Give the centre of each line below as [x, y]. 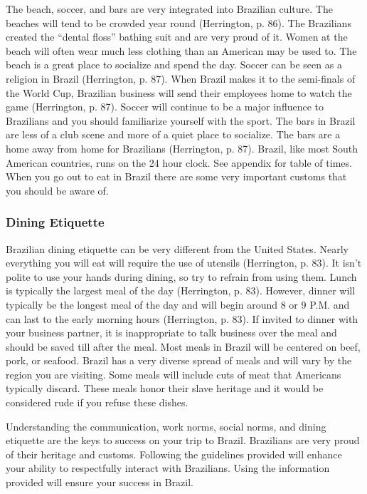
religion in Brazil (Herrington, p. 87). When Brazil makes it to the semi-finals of [181, 78]
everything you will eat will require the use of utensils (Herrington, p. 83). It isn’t [184, 263]
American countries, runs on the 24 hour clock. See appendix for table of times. [179, 162]
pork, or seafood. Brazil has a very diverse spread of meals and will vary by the [179, 360]
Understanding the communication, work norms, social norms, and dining [166, 426]
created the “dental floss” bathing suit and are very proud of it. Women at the [177, 37]
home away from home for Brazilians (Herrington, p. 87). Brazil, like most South [182, 148]
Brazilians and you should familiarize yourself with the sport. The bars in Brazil [181, 120]
